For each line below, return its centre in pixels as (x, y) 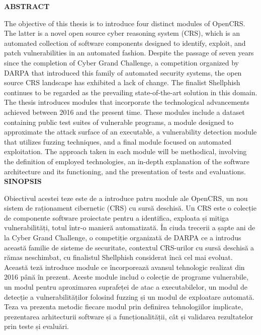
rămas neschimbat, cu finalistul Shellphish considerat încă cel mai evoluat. (118, 257)
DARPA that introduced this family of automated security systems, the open (123, 72)
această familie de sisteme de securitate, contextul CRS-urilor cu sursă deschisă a (129, 247)
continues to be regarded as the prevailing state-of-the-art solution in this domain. (131, 92)
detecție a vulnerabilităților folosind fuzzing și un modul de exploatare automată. (129, 296)
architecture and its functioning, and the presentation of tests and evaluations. (125, 171)
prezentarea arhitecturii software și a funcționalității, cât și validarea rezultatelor (129, 316)
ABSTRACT (27, 6)
